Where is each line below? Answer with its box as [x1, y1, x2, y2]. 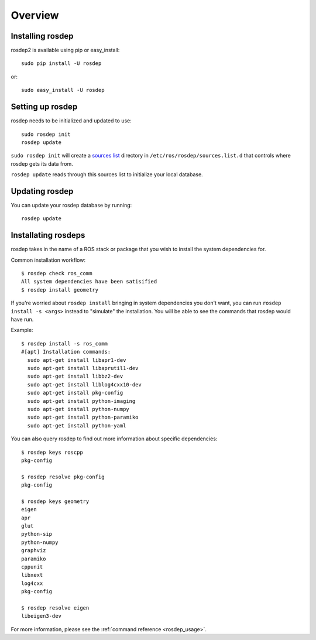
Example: [11, 327, 33, 334]
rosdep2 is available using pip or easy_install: [11, 47, 120, 54]
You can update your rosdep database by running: [11, 202, 132, 208]
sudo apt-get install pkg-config [27, 389, 123, 396]
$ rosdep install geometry [21, 286, 99, 293]
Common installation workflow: [11, 256, 86, 263]
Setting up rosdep [11, 102, 78, 112]
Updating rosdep [11, 186, 74, 196]
